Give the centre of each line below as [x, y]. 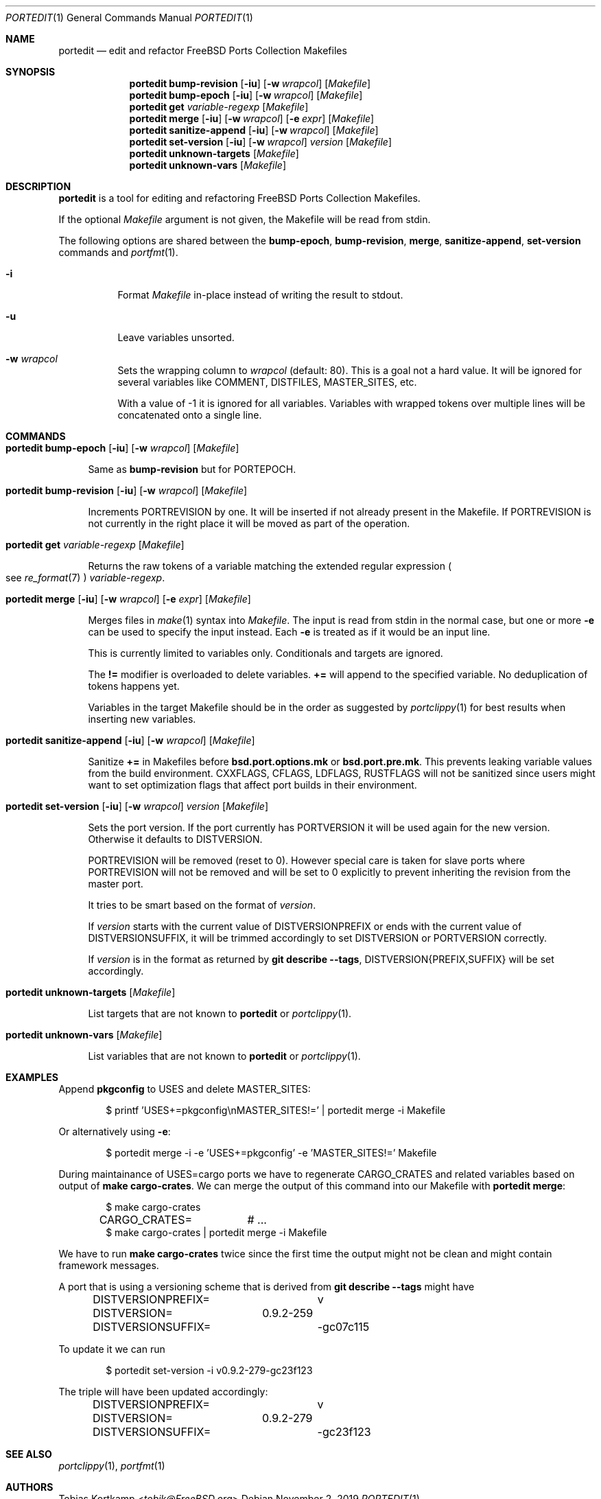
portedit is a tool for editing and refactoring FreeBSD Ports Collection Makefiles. [239, 198]
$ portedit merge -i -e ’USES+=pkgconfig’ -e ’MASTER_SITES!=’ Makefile [271, 1153]
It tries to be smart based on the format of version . [202, 905]
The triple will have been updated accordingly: [163, 1392]
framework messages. [109, 1265]
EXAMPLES [32, 1077]
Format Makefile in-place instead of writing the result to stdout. [260, 295]
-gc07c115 [343, 1327]
